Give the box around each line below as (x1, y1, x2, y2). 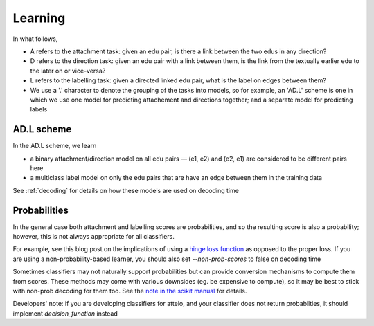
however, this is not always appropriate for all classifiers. (12, 233, 175, 241)
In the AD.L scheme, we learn (12, 142, 97, 150)
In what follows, (12, 35, 58, 43)
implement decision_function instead (12, 309, 118, 318)
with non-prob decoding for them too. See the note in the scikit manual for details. (12, 287, 247, 295)
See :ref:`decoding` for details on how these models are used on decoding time (12, 186, 239, 194)
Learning (12, 10, 66, 26)
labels (30, 105, 48, 114)
